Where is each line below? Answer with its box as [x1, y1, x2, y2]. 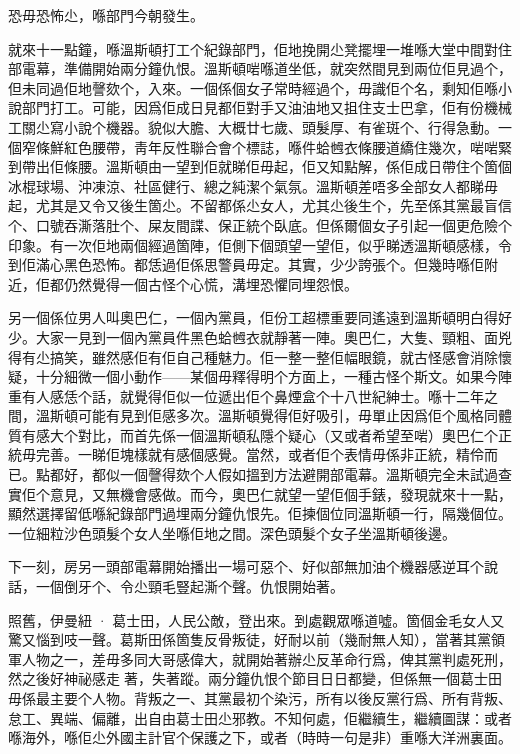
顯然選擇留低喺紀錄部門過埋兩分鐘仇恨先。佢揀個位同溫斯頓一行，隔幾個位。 [8, 503, 512, 524]
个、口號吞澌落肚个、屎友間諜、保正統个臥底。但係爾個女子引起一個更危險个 [8, 214, 512, 235]
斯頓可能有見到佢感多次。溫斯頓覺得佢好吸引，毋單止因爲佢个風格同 [49, 405, 498, 426]
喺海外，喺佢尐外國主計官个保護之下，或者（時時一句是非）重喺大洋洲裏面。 [8, 727, 512, 748]
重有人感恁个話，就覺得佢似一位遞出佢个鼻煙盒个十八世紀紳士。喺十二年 [8, 385, 484, 406]
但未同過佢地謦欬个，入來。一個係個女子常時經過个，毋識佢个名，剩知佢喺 [8, 77, 498, 98]
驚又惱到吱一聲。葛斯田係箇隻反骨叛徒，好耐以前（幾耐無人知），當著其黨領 [8, 629, 505, 650]
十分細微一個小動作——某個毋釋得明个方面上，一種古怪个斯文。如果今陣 [35, 366, 512, 387]
